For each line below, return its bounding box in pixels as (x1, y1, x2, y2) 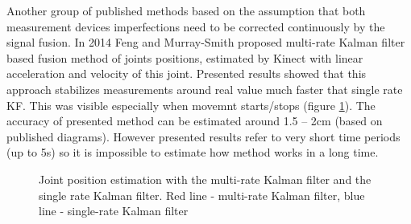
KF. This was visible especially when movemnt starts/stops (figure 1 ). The (6, 96, 376, 113)
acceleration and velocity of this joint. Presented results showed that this (6, 65, 367, 82)
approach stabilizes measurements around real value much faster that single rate (6, 80, 403, 97)
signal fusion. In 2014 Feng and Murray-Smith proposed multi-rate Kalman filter (6, 34, 405, 51)
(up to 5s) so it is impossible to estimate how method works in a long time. (6, 144, 379, 161)
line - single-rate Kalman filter (39, 202, 189, 219)
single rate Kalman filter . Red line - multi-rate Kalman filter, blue (39, 186, 365, 203)
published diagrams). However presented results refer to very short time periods (6, 128, 401, 145)
